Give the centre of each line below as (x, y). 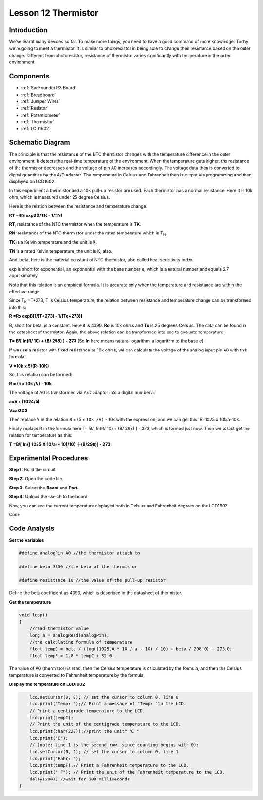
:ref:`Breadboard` (38, 95)
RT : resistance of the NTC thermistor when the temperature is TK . (75, 224)
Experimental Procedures (48, 458)
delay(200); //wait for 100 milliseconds (80, 779)
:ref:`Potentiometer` (41, 115)
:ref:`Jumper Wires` (41, 101)
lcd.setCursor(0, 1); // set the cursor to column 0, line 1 (104, 751)
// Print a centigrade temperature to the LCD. (87, 711)
